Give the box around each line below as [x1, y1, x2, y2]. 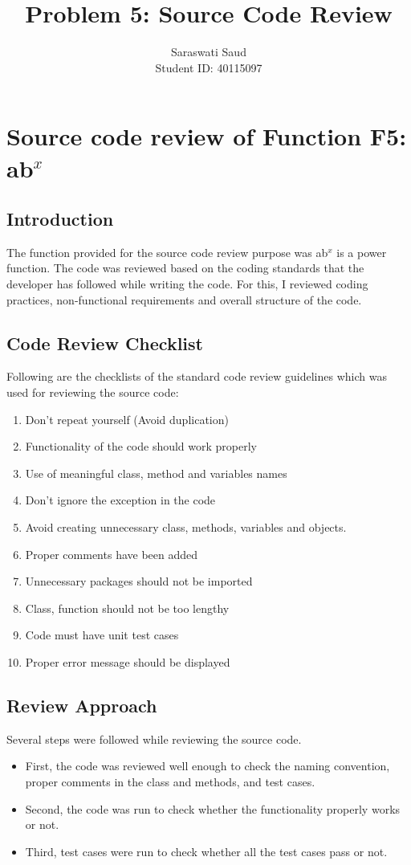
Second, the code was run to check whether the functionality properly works [25, 800, 401, 817]
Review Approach [6, 692, 157, 717]
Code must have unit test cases [25, 626, 179, 643]
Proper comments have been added [25, 545, 198, 562]
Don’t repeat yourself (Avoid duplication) [25, 410, 229, 427]
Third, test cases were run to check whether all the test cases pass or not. [25, 843, 388, 859]
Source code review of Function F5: [6, 120, 407, 153]
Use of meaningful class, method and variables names [25, 464, 287, 481]
